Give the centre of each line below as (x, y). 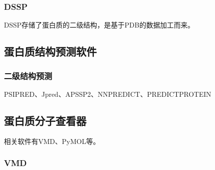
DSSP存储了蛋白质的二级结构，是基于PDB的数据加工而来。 (99, 25)
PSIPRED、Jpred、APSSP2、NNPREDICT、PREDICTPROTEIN (108, 94)
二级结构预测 (28, 75)
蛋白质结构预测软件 (50, 51)
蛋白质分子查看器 (45, 120)
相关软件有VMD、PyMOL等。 (52, 141)
